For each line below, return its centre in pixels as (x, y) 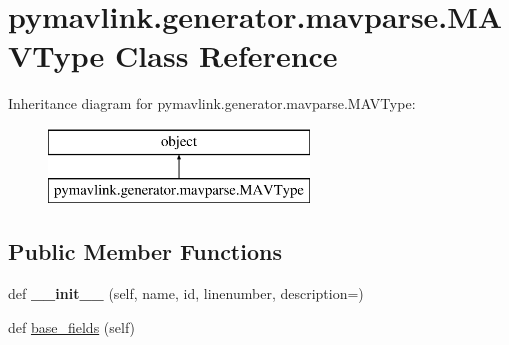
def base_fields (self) (72, 326)
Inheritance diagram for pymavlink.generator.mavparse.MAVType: (212, 103)
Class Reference (226, 55)
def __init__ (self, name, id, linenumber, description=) (186, 293)
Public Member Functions (145, 251)
